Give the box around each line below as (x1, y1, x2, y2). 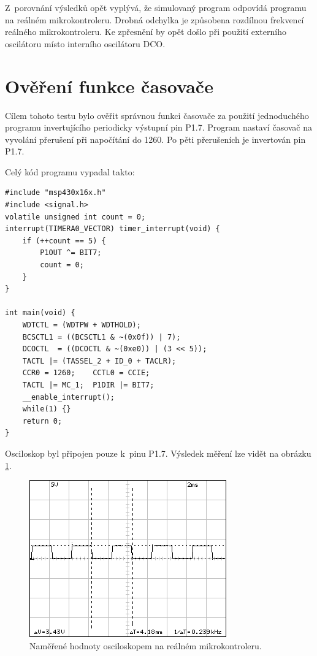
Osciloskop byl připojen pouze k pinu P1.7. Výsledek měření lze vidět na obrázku (5, 446, 311, 459)
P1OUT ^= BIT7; (40, 248, 102, 257)
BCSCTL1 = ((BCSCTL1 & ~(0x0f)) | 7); (22, 332, 181, 341)
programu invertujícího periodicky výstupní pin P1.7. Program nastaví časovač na (5, 121, 313, 134)
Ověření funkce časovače (5, 73, 213, 98)
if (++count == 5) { (22, 236, 106, 245)
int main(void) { (5, 308, 75, 318)
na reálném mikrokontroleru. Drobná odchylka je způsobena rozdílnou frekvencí (5, 13, 304, 26)
